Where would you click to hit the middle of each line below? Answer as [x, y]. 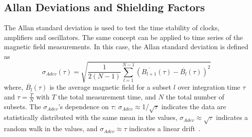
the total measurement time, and [107, 96]
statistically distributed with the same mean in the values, [91, 117]
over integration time [209, 87]
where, [14, 87]
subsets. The [23, 106]
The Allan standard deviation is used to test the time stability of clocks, [112, 28]
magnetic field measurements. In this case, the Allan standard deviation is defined [126, 47]
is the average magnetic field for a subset [110, 87]
